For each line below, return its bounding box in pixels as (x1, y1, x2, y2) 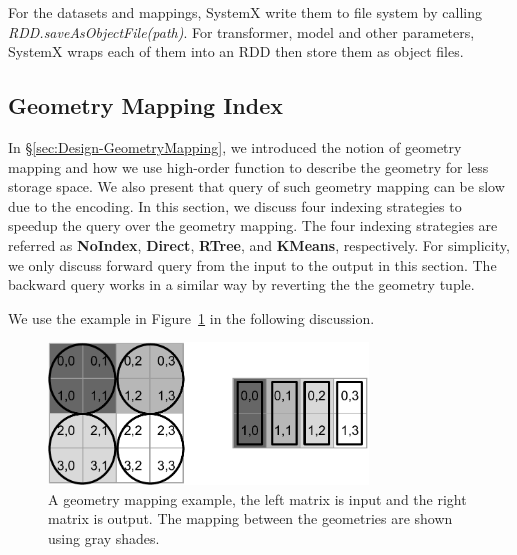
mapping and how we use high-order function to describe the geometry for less (8, 156, 489, 177)
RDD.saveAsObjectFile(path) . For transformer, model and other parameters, (8, 21, 475, 42)
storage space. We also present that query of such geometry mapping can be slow (8, 176, 505, 197)
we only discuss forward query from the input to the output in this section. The (8, 254, 497, 275)
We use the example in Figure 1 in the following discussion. (8, 307, 375, 328)
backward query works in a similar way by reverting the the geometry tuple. (8, 274, 475, 295)
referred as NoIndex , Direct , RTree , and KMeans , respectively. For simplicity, (8, 234, 510, 255)
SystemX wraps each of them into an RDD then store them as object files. (8, 41, 464, 62)
